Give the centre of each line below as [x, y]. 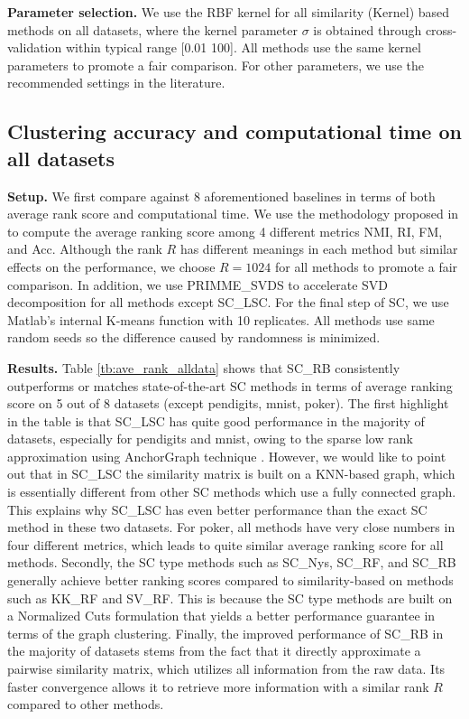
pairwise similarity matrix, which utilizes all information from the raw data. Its [226, 668]
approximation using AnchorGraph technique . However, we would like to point [227, 456]
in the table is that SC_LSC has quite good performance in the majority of [216, 420]
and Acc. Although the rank [85, 249]
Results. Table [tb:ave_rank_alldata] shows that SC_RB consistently [204, 367]
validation [35, 47]
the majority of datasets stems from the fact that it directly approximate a [214, 651]
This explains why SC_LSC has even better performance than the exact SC [217, 509]
